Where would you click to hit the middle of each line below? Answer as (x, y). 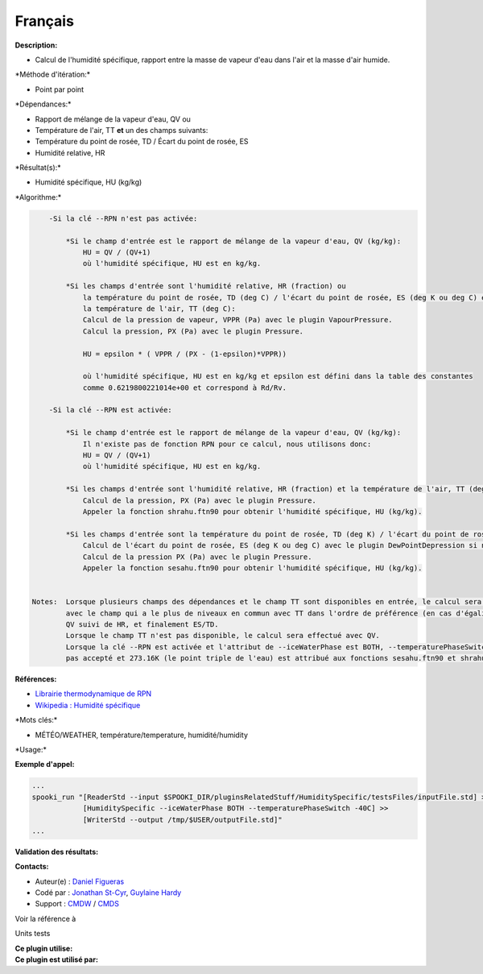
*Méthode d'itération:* (53, 75)
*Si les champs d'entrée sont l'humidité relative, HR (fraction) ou (206, 286)
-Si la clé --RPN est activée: (110, 410)
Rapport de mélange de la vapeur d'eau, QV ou (113, 119)
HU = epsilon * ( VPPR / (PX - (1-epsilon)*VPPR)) (185, 354)
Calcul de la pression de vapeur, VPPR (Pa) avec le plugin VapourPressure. (238, 320)
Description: (36, 45)
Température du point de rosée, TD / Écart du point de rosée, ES (142, 142)
